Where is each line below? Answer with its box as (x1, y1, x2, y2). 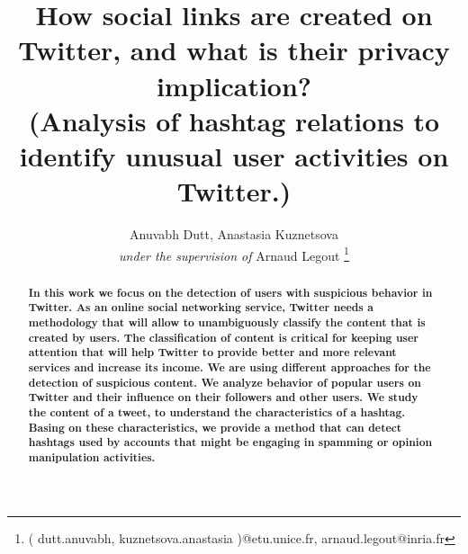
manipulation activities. (28, 449, 156, 465)
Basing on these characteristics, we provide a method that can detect (28, 419, 402, 435)
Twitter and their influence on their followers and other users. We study (28, 389, 418, 406)
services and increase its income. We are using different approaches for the (28, 359, 431, 375)
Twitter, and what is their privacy (18, 31, 450, 68)
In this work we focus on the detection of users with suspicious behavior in (28, 284, 433, 300)
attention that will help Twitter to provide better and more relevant (28, 344, 397, 361)
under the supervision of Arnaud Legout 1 (119, 243, 349, 264)
